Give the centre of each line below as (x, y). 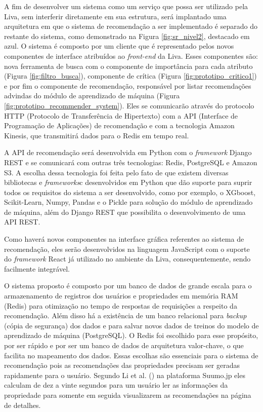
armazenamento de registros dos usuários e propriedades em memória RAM (121, 296)
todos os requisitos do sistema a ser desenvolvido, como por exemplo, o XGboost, (130, 192)
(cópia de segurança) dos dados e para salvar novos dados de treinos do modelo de (131, 325)
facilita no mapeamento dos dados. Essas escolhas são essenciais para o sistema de (131, 355)
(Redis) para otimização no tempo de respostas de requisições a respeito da (121, 305)
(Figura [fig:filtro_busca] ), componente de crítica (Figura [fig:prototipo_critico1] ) (130, 76)
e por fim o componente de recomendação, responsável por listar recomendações (128, 85)
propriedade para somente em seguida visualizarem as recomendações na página (128, 395)
